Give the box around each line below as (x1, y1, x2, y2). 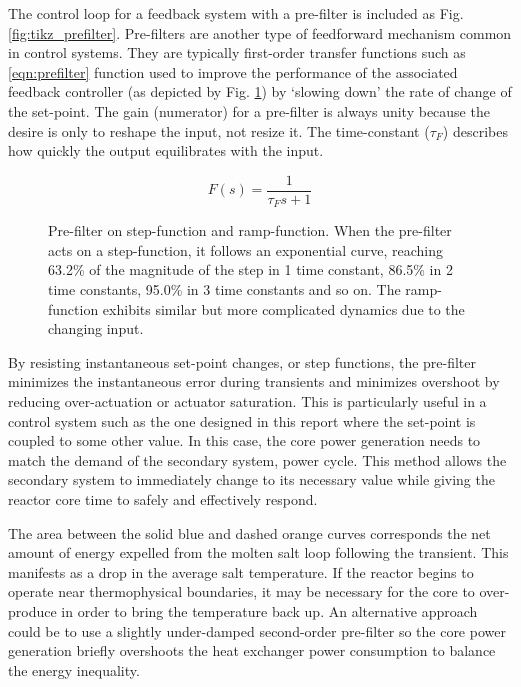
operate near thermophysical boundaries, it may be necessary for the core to (8, 581, 475, 602)
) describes (442, 120, 508, 141)
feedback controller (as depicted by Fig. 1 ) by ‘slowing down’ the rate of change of (8, 81, 512, 102)
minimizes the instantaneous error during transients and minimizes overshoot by (8, 371, 500, 392)
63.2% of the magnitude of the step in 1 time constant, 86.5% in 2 (48, 259, 453, 280)
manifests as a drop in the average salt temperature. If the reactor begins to (8, 561, 474, 582)
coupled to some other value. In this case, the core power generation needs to (8, 430, 481, 451)
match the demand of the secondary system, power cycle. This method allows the (8, 449, 507, 470)
